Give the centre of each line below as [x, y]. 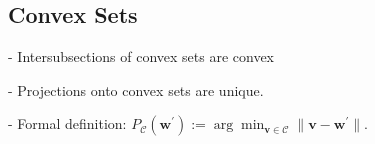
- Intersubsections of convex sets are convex [141, 56]
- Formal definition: [67, 123]
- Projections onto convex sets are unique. [136, 89]
